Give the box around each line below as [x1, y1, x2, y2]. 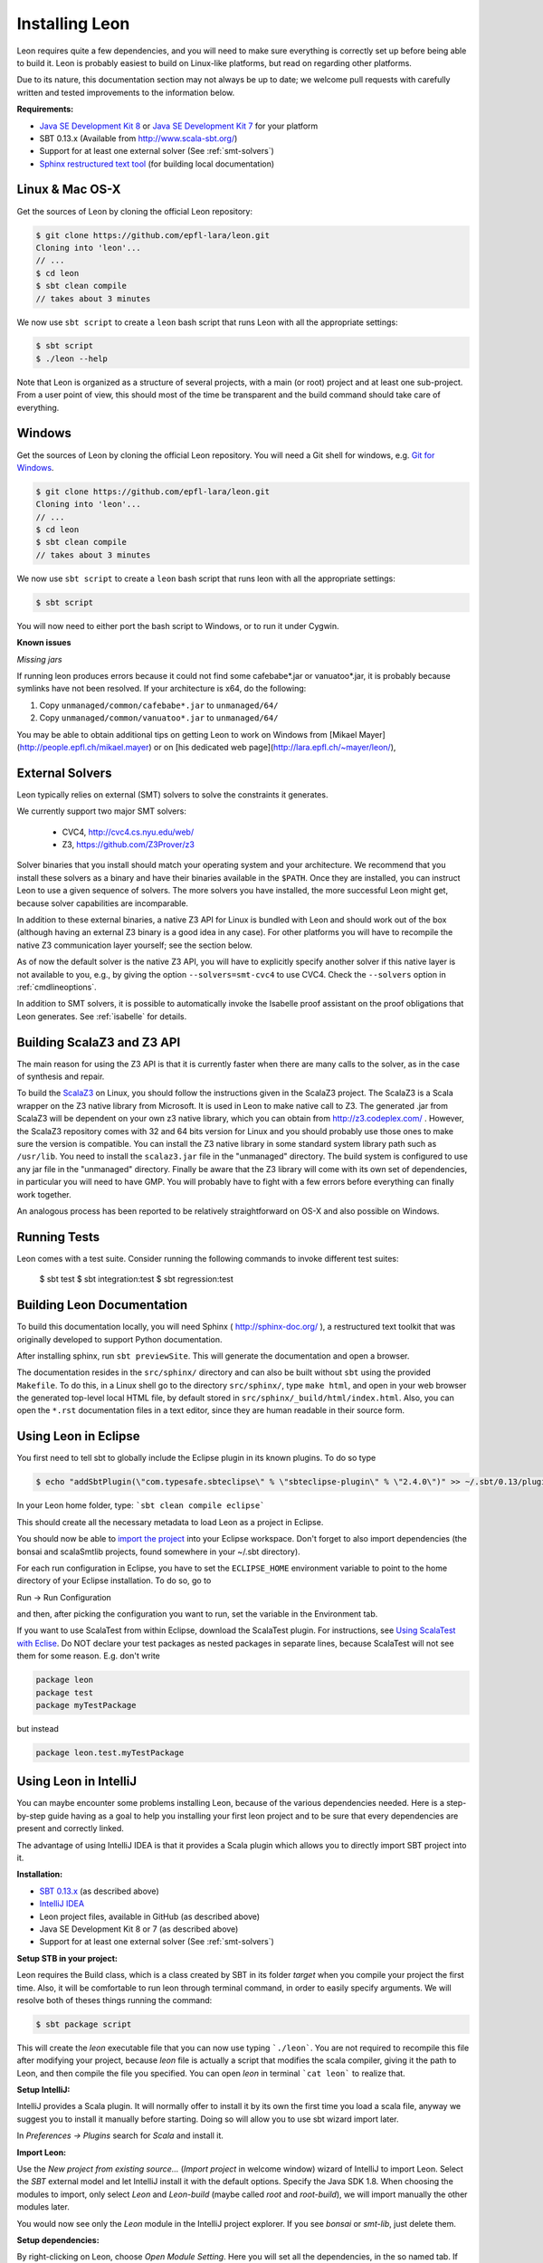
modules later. [16, 2201, 70, 2212]
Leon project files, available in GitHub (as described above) [39, 1911, 261, 1922]
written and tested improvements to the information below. [16, 87, 235, 98]
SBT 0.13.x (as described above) [39, 1886, 159, 1896]
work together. [16, 1189, 71, 1199]
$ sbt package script [35, 2019, 132, 2029]
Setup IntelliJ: [16, 2085, 71, 2096]
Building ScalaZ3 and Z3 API [16, 1035, 181, 1050]
